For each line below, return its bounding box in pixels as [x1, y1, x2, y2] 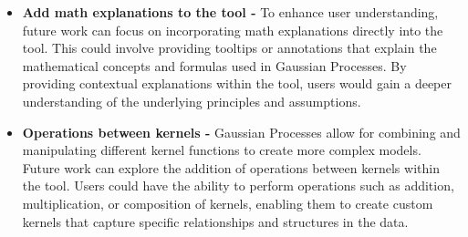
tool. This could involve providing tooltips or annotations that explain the [22, 38, 437, 57]
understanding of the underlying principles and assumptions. [22, 91, 361, 110]
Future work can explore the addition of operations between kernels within [22, 158, 440, 177]
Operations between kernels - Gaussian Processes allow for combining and [22, 122, 461, 141]
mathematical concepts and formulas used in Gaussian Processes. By [22, 56, 407, 75]
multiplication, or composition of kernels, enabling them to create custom [22, 193, 433, 212]
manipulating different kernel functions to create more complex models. [22, 140, 421, 160]
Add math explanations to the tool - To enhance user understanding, [22, 3, 439, 21]
